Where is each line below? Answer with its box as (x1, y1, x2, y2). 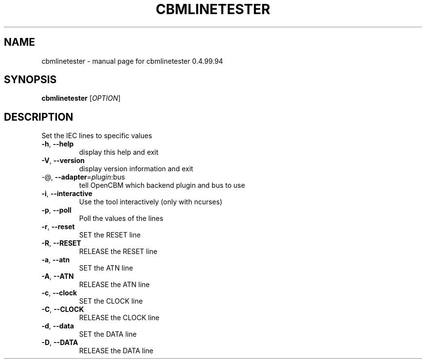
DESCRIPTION (4, 110, 73, 123)
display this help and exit (79, 148, 159, 157)
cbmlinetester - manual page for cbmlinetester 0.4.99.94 (41, 56, 223, 65)
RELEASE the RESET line (79, 247, 158, 256)
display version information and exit (79, 164, 194, 173)
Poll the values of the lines (79, 214, 163, 223)
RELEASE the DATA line (79, 346, 154, 355)
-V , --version (41, 156, 85, 165)
